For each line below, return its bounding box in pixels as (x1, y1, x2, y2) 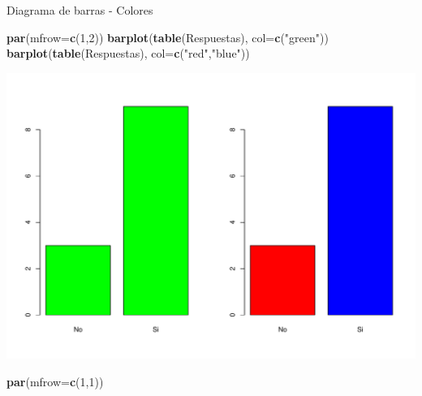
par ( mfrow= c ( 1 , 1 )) (6, 372, 104, 390)
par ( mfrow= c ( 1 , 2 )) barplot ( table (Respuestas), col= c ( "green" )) (6, 28, 329, 45)
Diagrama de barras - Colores (6, 2, 153, 18)
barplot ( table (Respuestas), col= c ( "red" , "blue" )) (6, 45, 250, 62)
